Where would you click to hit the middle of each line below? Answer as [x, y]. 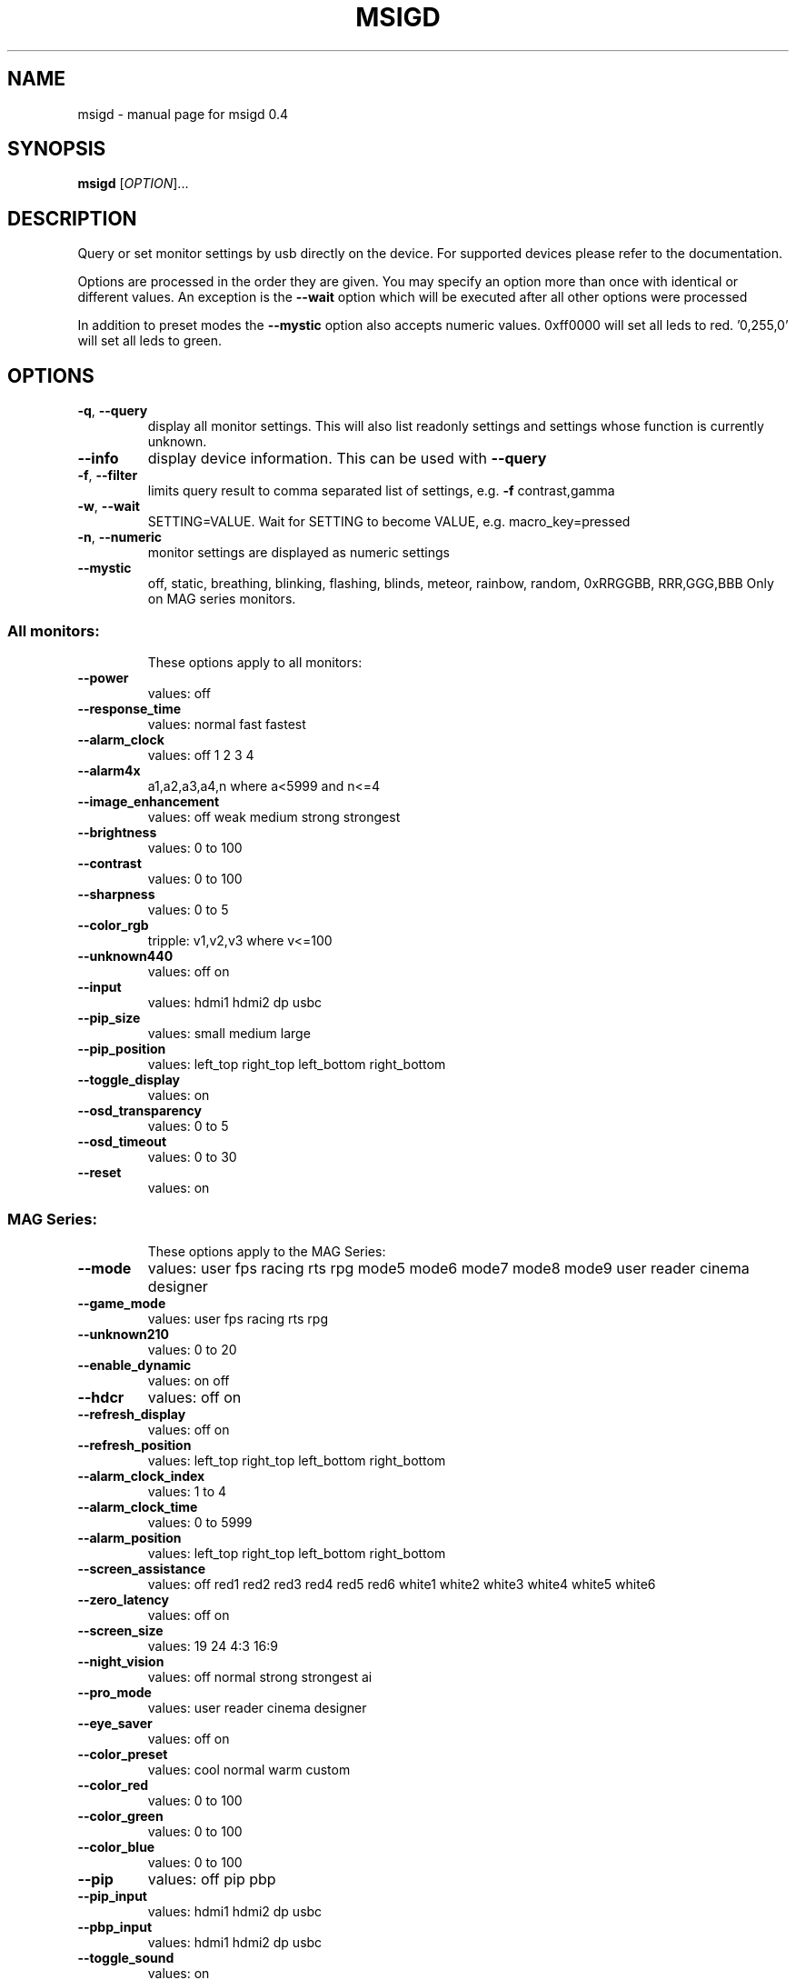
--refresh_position [134, 1445]
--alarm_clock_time [138, 1506]
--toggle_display [129, 1079]
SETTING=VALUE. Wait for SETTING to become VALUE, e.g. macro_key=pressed [389, 522]
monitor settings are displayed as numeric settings [298, 553]
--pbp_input [115, 1926]
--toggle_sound [126, 1957]
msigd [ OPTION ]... [133, 184]
